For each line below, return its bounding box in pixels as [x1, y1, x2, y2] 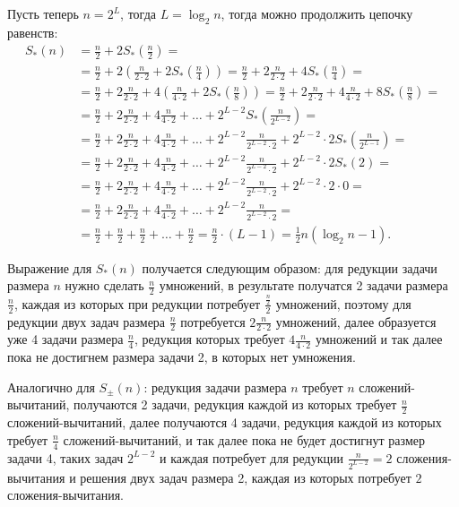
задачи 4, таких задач [7, 448, 124, 467]
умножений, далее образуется [275, 312, 437, 331]
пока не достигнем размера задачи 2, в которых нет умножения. [7, 348, 356, 366]
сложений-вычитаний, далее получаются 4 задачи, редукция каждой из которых [7, 413, 442, 432]
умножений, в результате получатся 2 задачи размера [159, 276, 448, 295]
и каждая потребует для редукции [160, 448, 343, 467]
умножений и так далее [315, 330, 443, 348]
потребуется [180, 312, 246, 331]
